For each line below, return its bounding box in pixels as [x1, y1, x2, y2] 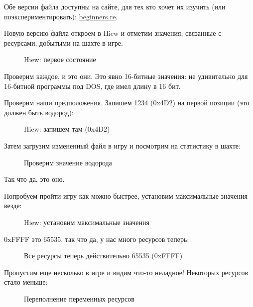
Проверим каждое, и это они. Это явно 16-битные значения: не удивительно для [4, 71, 248, 81]
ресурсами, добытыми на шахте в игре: [4, 37, 123, 48]
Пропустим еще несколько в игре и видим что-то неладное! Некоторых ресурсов [4, 267, 249, 277]
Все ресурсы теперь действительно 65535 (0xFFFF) [24, 250, 183, 261]
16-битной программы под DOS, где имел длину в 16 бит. [4, 80, 181, 91]
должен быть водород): [4, 107, 74, 117]
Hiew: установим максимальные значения [24, 217, 149, 227]
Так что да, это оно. [4, 174, 65, 184]
